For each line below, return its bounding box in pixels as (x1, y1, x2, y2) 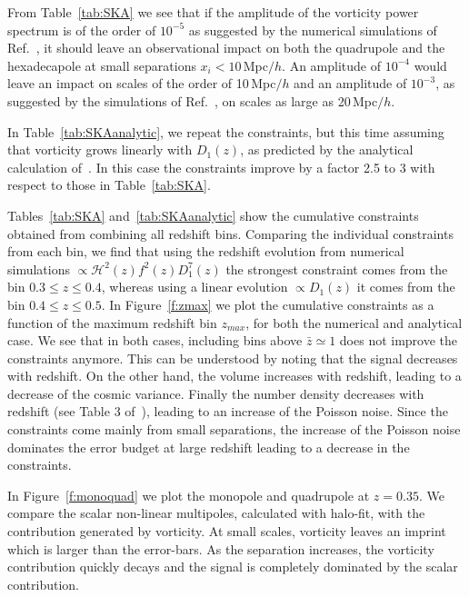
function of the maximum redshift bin (7, 313, 217, 332)
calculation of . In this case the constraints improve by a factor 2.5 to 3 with (7, 157, 435, 176)
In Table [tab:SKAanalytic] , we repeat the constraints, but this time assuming (7, 122, 444, 141)
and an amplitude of (294, 74, 407, 93)
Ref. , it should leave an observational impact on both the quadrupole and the (7, 38, 445, 57)
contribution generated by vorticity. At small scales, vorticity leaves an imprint (7, 522, 446, 541)
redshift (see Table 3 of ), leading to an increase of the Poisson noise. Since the (7, 402, 448, 421)
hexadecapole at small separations (7, 55, 196, 75)
